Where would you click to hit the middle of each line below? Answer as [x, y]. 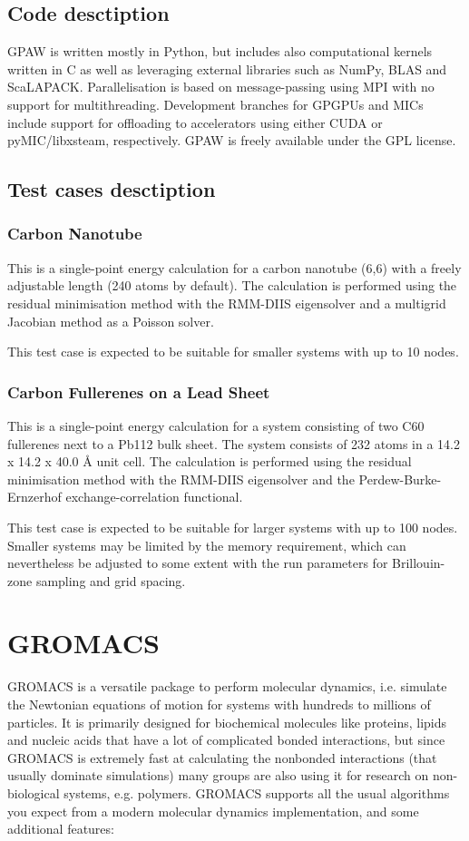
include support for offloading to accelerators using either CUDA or [195, 122]
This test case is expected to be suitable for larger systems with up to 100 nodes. [233, 527]
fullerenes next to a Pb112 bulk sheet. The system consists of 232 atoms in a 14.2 [234, 443]
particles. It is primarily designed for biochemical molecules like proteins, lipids [227, 722]
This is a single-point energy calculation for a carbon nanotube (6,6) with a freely [234, 267]
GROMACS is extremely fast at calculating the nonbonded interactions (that [222, 757]
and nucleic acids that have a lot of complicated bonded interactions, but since [226, 740]
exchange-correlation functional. [154, 497]
